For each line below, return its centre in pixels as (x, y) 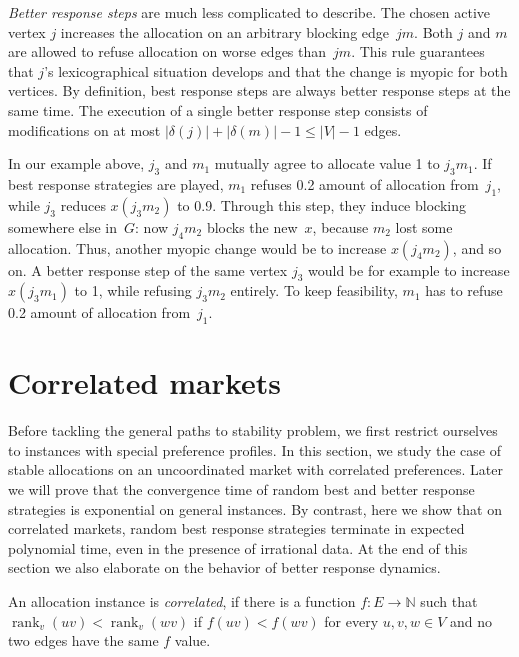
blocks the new (252, 226)
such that (449, 601)
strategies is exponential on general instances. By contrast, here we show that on (255, 508)
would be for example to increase (409, 269)
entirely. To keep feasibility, (314, 290)
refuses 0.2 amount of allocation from (364, 183)
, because (340, 226)
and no (470, 620)
